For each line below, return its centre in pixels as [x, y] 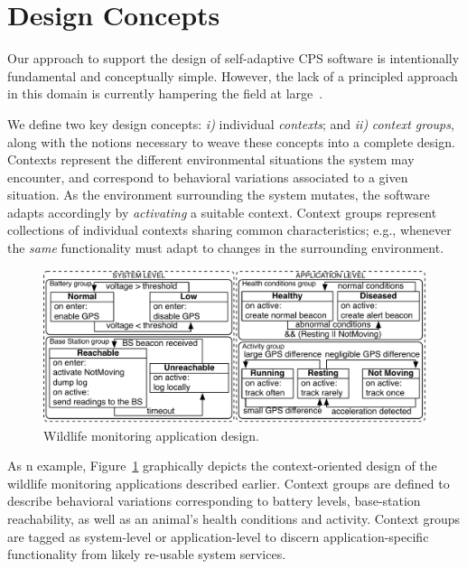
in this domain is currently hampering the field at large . [165, 93]
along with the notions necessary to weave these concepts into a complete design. [231, 141]
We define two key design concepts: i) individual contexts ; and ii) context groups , [231, 123]
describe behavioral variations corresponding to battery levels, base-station [214, 501]
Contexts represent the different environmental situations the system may [211, 159]
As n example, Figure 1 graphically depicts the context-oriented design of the [222, 466]
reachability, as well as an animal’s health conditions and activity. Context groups [233, 518]
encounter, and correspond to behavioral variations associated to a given [208, 177]
